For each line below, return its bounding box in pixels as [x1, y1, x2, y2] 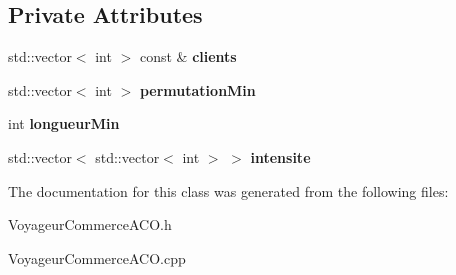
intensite [250, 146, 311, 167]
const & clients [139, 46, 237, 67]
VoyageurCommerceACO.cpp [8, 247, 186, 268]
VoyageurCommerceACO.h [8, 214, 172, 235]
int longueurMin [8, 113, 120, 134]
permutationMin [139, 79, 256, 100]
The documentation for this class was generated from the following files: [8, 180, 449, 201]
